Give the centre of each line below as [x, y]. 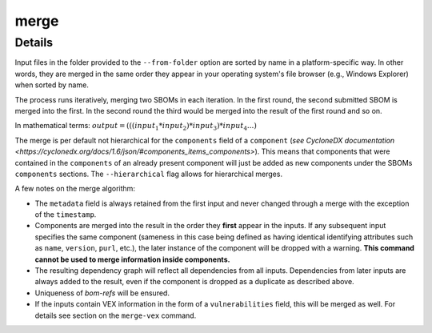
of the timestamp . [66, 215]
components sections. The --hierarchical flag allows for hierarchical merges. [149, 174]
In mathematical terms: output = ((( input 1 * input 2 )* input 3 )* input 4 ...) [136, 126]
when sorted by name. [52, 85]
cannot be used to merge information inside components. [132, 259]
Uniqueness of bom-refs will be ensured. [102, 293]
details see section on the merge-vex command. [116, 315]
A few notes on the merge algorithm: [75, 189]
